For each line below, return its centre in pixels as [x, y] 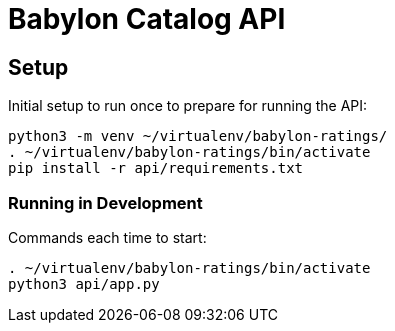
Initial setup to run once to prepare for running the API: [188, 106]
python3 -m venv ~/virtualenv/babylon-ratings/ [198, 136]
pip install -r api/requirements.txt [156, 168]
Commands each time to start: [107, 237]
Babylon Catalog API [147, 19]
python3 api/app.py [84, 283]
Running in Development [105, 202]
